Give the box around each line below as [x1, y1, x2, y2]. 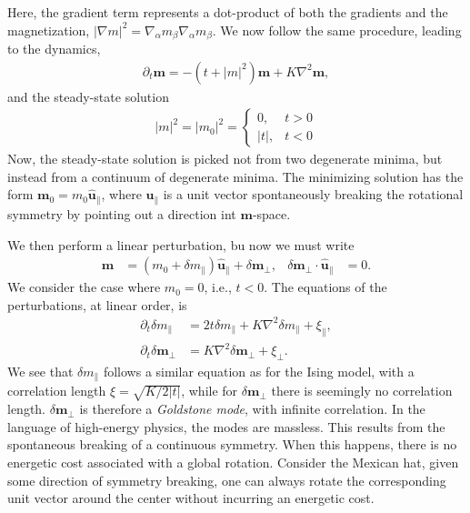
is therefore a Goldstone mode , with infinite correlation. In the [79, 399, 425, 418]
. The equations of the [264, 277, 387, 297]
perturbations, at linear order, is [7, 295, 187, 314]
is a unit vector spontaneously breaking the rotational [163, 185, 464, 204]
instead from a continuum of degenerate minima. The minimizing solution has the [7, 166, 464, 186]
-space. [252, 204, 291, 223]
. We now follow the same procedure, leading [212, 20, 462, 39]
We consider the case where [7, 277, 161, 297]
